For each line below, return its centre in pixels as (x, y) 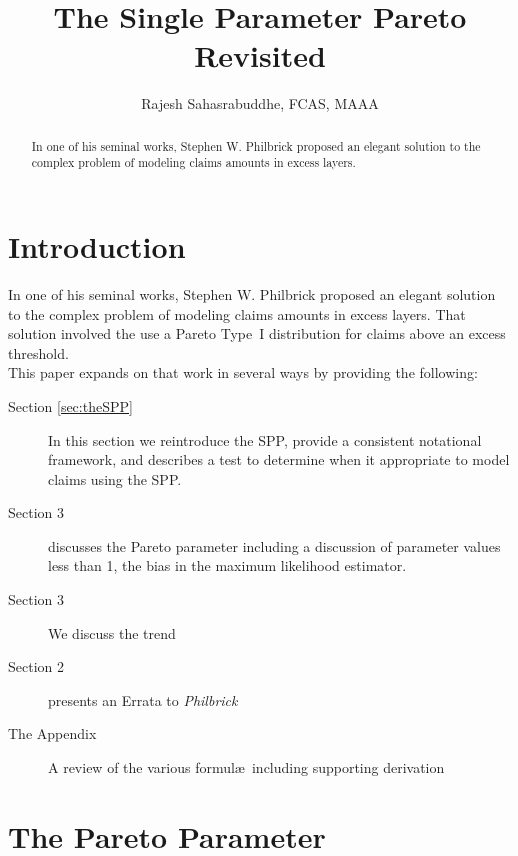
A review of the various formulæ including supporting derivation (246, 767)
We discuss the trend (112, 632)
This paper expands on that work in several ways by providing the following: (243, 372)
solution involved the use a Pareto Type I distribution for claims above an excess (257, 333)
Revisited (260, 55)
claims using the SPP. (115, 478)
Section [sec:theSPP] (70, 405)
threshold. (38, 352)
